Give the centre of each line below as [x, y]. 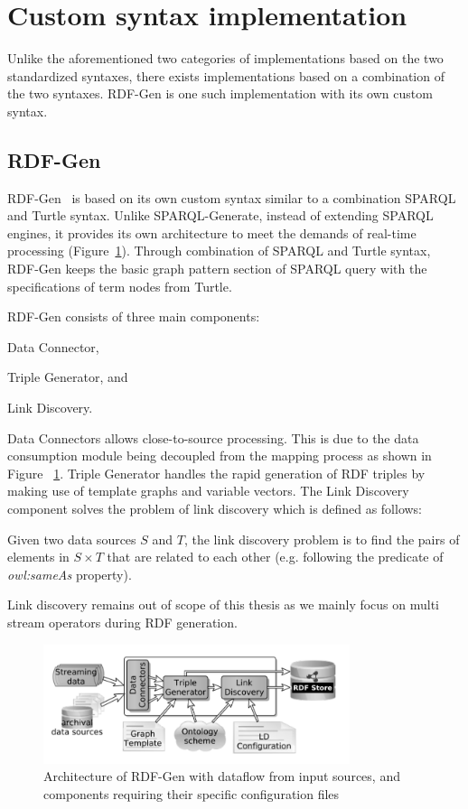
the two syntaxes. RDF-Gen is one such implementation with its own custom [220, 93]
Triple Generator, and [68, 377]
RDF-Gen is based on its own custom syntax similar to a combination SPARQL [232, 197]
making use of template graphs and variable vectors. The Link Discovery [208, 491]
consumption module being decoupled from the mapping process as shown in [220, 456]
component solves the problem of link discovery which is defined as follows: [215, 509]
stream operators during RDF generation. [122, 622]
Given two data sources [72, 539]
